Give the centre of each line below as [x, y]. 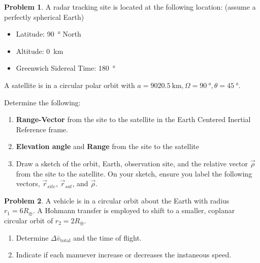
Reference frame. [42, 129]
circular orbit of [29, 220]
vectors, [28, 183]
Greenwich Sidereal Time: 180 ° [66, 68]
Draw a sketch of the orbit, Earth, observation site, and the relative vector [132, 163]
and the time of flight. [107, 237]
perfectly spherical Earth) [44, 17]
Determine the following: [42, 102]
